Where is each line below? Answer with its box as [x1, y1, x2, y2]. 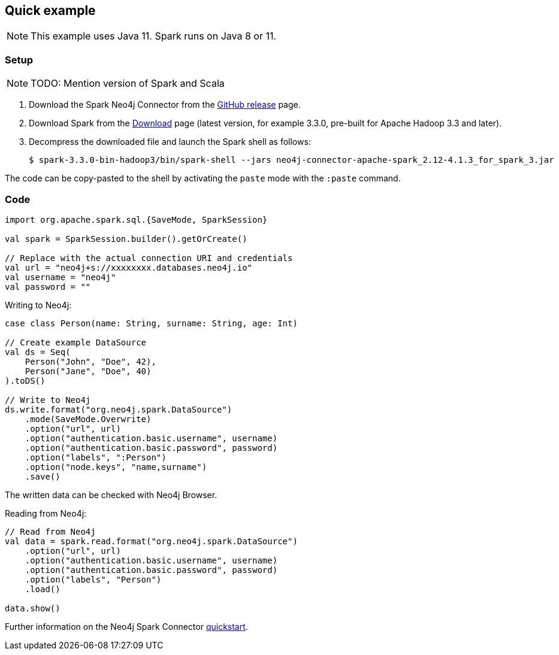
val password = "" [5, 281, 91, 292]
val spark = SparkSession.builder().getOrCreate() [5, 234, 247, 244]
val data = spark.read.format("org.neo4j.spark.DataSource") [5, 536, 298, 546]
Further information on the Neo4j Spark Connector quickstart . [5, 621, 248, 632]
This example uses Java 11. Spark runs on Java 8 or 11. [31, 30, 277, 43]
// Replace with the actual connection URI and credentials [5, 253, 293, 263]
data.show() [5, 603, 61, 613]
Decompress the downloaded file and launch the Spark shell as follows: [29, 137, 311, 147]
